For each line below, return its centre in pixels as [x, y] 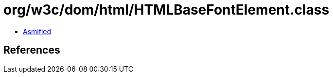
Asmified [37, 31]
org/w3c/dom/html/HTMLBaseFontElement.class [166, 10]
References [32, 50]
